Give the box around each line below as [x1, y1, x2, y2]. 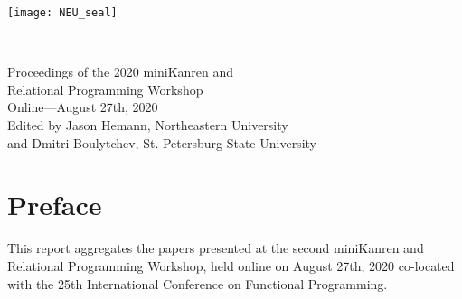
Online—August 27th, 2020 [7, 98, 158, 117]
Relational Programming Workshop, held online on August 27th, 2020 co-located [7, 256, 455, 275]
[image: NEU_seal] [7, 6, 118, 19]
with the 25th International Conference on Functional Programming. [7, 274, 388, 293]
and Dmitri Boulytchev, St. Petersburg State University [7, 133, 316, 152]
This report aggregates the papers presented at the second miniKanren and [7, 238, 424, 257]
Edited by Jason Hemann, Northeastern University [7, 116, 288, 135]
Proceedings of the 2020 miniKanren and [7, 62, 234, 81]
